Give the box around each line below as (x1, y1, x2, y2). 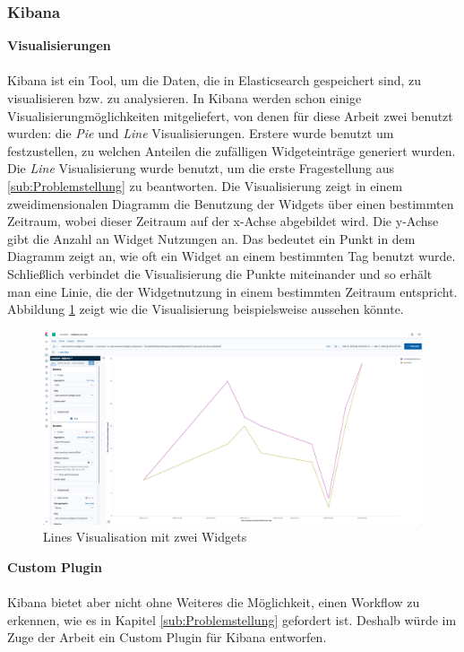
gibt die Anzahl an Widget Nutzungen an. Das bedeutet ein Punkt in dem (7, 229, 416, 248)
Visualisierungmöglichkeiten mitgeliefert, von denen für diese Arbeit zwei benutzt (7, 106, 453, 125)
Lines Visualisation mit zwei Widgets (43, 527, 247, 546)
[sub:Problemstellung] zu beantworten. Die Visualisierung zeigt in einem (7, 176, 403, 195)
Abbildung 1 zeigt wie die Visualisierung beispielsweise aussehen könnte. (7, 300, 404, 318)
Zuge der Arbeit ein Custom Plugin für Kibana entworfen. (7, 628, 327, 647)
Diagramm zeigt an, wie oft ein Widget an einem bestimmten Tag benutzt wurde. (7, 247, 456, 265)
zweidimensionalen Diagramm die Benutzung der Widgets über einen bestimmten (7, 194, 454, 213)
